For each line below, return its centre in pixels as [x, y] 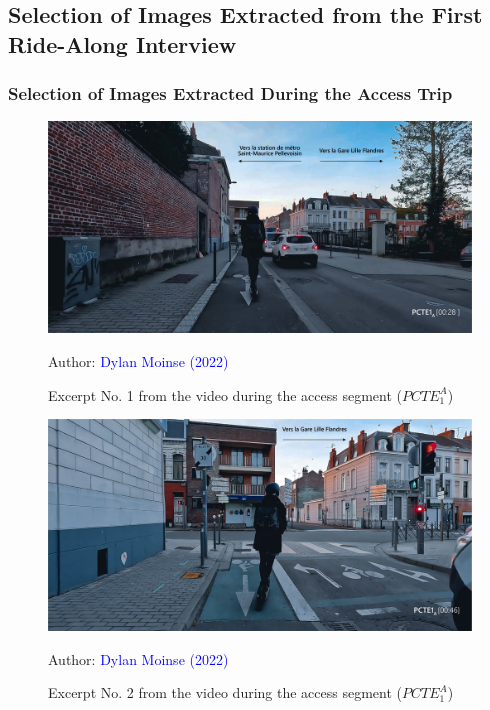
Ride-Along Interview [122, 43]
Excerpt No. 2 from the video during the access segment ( [225, 692]
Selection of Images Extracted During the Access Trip [230, 93]
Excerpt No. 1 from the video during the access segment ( [225, 394]
